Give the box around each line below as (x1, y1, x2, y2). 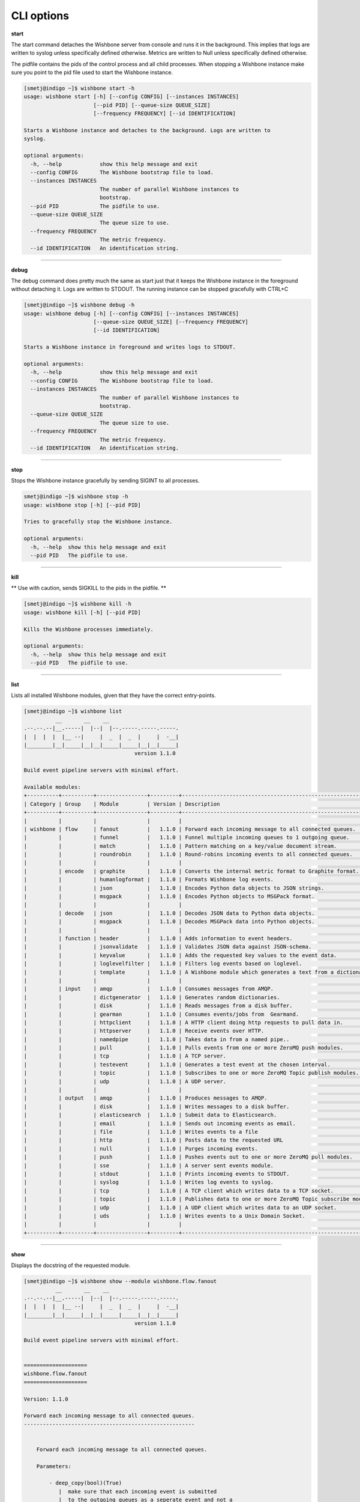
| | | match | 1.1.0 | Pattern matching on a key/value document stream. (23, 842, 337, 850)
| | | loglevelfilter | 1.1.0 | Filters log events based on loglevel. (23, 960, 302, 967)
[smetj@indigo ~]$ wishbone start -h (23, 85, 135, 92)
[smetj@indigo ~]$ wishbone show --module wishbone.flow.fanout (23, 1278, 217, 1285)
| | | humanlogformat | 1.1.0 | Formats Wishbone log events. (23, 876, 274, 883)
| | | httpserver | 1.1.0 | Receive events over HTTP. (23, 1027, 265, 1035)
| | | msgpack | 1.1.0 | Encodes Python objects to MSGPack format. (23, 893, 315, 900)
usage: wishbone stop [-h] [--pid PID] (23, 502, 141, 508)
